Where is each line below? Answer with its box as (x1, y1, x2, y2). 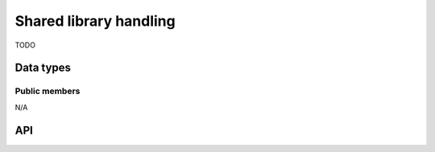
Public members (14, 85, 81, 97)
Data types (14, 61, 72, 75)
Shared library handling (14, 12, 176, 30)
